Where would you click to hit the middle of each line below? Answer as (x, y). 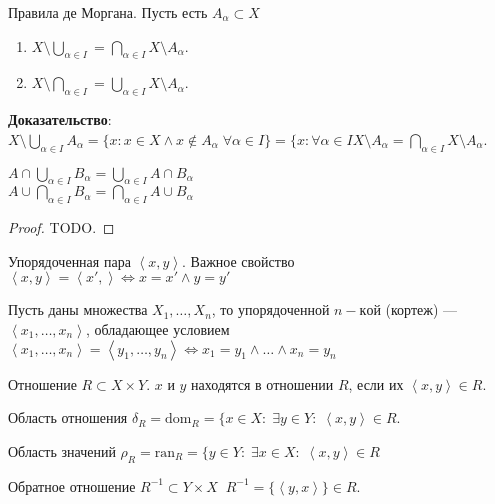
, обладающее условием (157, 328)
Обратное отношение (72, 485)
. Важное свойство (238, 260)
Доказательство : (60, 119)
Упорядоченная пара (69, 260)
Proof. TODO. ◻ (61, 227)
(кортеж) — (421, 309)
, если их (376, 383)
